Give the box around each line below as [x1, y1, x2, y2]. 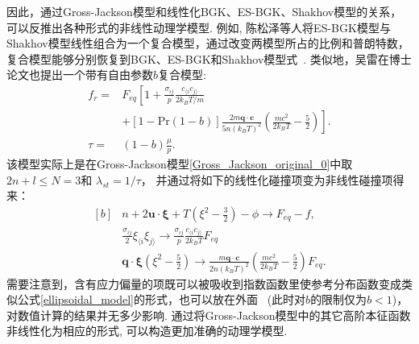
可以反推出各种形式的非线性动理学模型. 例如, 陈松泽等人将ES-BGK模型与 [6, 19, 391, 35]
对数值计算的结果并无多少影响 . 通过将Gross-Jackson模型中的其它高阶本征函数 [6, 306, 411, 323]
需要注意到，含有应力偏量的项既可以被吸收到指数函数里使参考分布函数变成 [6, 275, 401, 292]
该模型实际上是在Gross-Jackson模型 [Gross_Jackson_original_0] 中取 [6, 155, 353, 172]
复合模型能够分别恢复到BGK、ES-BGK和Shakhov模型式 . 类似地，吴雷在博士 [6, 50, 412, 67]
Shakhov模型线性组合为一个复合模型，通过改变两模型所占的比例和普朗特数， [6, 35, 409, 52]
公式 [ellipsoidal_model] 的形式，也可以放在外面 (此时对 [17, 291, 306, 308]
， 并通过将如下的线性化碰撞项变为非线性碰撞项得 [140, 171, 404, 188]
